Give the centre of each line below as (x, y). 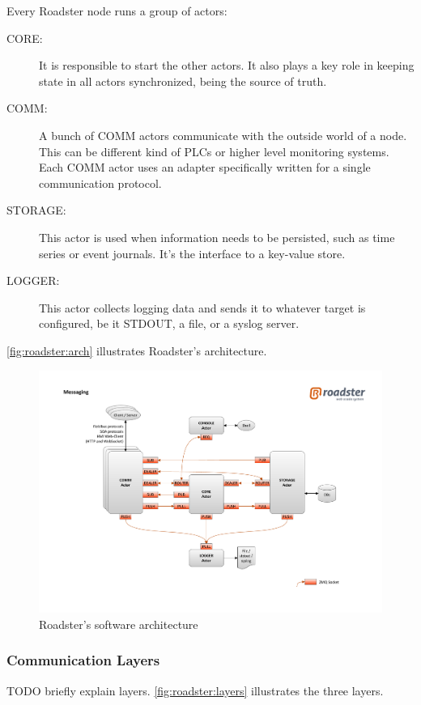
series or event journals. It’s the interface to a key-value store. (192, 253)
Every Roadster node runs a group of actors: (117, 11)
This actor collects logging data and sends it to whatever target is (202, 307)
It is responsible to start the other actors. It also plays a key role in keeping (227, 65)
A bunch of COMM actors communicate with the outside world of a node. (223, 135)
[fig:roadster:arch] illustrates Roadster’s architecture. (137, 350)
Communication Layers (83, 660)
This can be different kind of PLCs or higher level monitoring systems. (214, 151)
